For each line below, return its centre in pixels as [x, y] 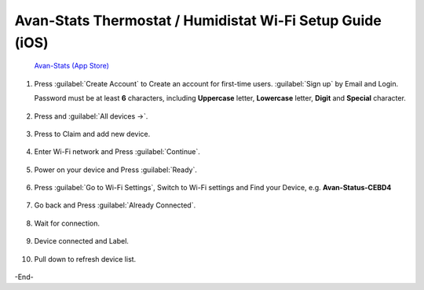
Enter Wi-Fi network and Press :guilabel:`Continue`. [117, 152]
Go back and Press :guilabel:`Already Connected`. [115, 205]
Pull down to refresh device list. [85, 259]
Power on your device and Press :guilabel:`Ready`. [116, 170]
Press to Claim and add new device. [92, 134]
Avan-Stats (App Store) [72, 66]
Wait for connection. [67, 223]
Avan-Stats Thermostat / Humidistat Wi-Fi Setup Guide [198, 20]
